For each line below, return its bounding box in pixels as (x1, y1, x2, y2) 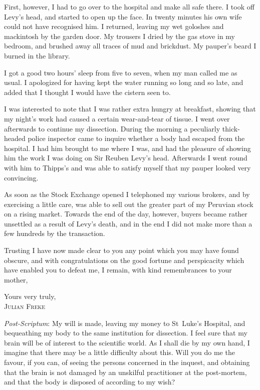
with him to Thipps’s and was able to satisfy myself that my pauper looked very (4, 162, 251, 172)
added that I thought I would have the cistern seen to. (4, 86, 171, 97)
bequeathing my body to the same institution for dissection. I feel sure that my (4, 327, 247, 338)
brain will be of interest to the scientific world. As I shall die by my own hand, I (4, 337, 250, 347)
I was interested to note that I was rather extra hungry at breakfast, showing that (4, 103, 256, 114)
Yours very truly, (4, 291, 56, 301)
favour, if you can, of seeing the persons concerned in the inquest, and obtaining (4, 357, 250, 367)
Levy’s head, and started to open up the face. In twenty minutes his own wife (4, 11, 242, 21)
